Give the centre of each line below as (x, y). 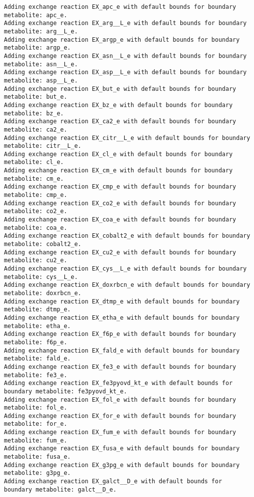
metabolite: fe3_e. (36, 375)
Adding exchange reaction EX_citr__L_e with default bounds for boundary (127, 138)
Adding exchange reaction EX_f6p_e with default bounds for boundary (120, 334)
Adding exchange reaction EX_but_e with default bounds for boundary (120, 89)
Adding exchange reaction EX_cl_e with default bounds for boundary (118, 154)
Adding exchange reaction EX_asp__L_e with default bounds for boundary (125, 72)
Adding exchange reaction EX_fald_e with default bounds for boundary (122, 350)
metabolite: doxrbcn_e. (43, 293)
